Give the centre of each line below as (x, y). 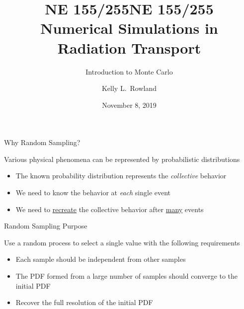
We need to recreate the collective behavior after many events (110, 209)
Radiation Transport (129, 47)
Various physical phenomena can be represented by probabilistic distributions (122, 159)
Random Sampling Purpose (46, 226)
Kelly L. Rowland (129, 88)
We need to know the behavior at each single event (93, 193)
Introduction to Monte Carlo (129, 71)
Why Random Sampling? (42, 142)
